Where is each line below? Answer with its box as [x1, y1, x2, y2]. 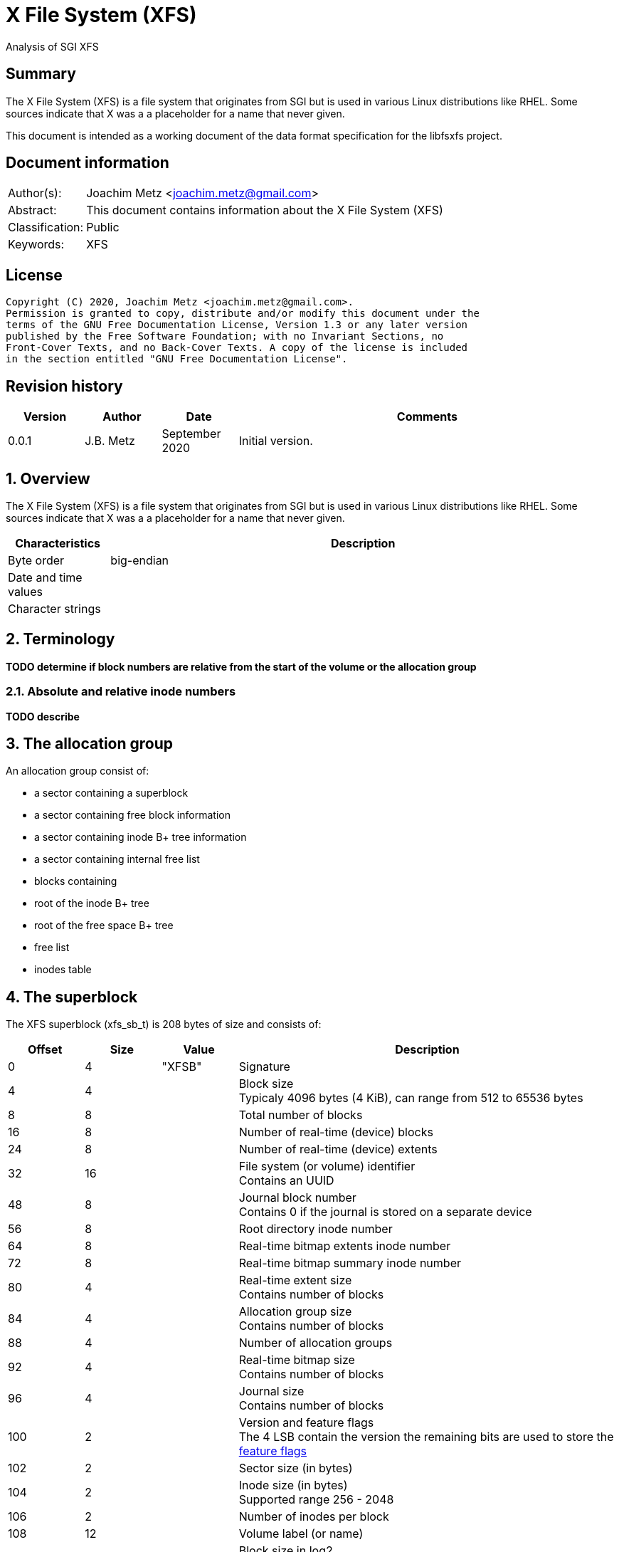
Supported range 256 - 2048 [238, 1492, 394, 1507]
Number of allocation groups [238, 1336, 393, 1351]
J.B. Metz [85, 434, 135, 449]
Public [86, 220, 120, 235]
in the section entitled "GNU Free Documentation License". [6, 353, 348, 365]
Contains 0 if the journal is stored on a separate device [238, 1205, 532, 1220]
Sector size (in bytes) [238, 1461, 353, 1476]
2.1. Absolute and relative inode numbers [6, 684, 236, 699]
